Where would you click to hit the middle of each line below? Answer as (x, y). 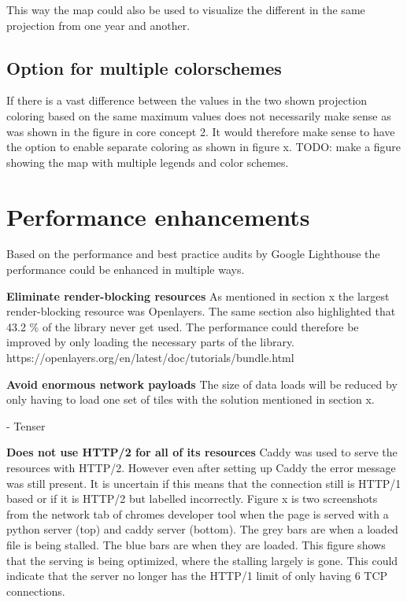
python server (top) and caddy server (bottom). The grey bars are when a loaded (202, 529)
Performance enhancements (158, 216)
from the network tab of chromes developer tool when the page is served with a (198, 513)
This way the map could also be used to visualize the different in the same (186, 9)
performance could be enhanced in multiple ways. (126, 270)
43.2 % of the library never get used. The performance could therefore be (183, 326)
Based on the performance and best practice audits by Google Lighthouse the (193, 254)
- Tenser (26, 425)
